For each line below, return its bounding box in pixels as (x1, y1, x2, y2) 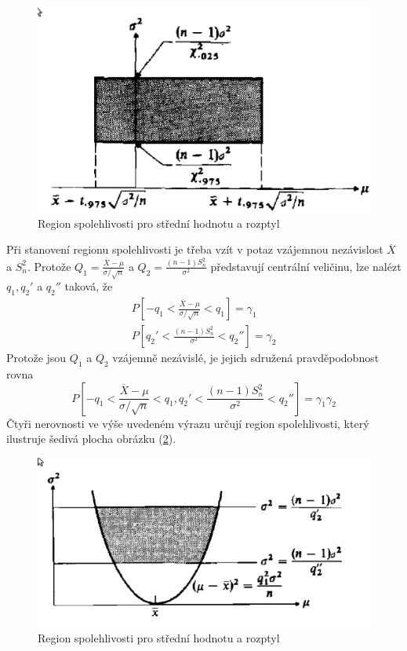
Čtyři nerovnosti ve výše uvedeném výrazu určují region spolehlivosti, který (6, 415, 369, 431)
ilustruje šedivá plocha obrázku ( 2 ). (6, 430, 176, 447)
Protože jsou (6, 349, 67, 366)
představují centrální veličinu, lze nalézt (210, 258, 402, 274)
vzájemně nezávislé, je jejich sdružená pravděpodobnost (112, 349, 380, 366)
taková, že (64, 278, 113, 294)
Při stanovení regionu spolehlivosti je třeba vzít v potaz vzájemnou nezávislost (6, 241, 383, 258)
